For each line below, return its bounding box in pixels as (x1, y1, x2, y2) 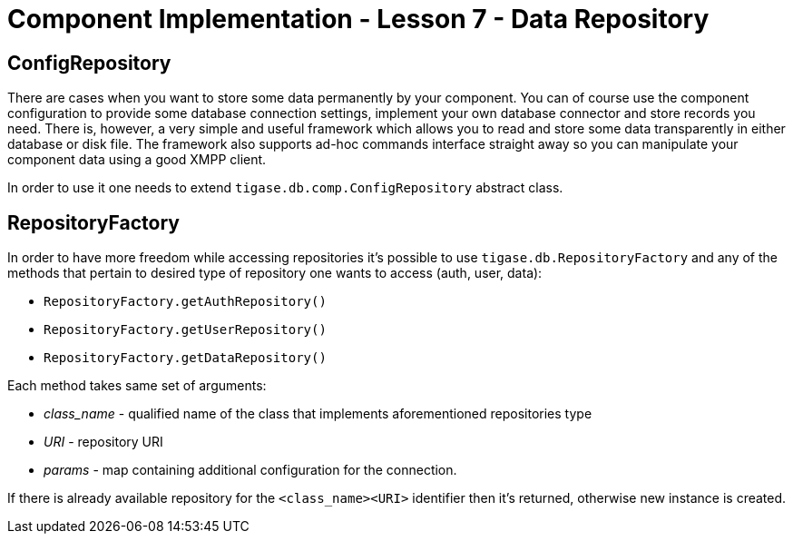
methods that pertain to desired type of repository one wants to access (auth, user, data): (7, 265, 543, 281)
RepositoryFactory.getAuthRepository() (44, 294, 327, 310)
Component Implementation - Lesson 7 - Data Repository (7, 4, 710, 34)
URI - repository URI (44, 434, 163, 450)
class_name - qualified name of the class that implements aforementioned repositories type (44, 406, 592, 422)
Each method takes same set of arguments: (7, 378, 267, 394)
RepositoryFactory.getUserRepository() (44, 322, 327, 338)
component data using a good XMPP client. (7, 152, 267, 168)
